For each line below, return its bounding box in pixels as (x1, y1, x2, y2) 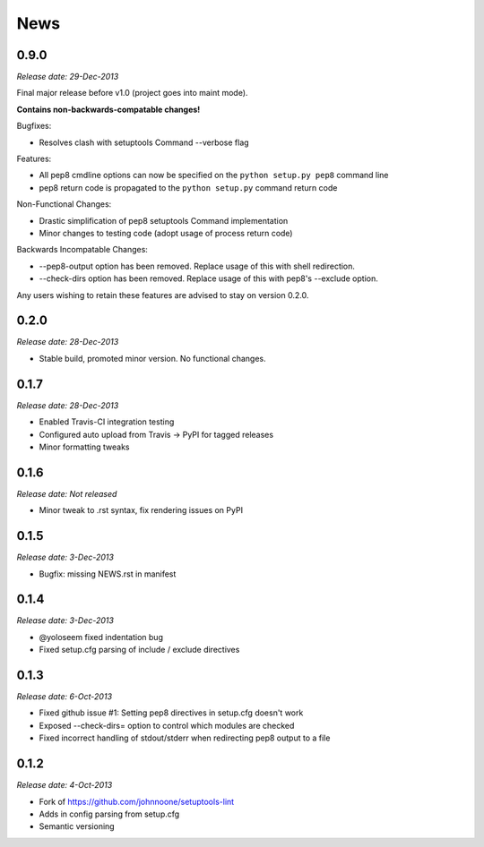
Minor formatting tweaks (39, 441, 130, 452)
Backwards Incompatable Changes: (16, 244, 148, 255)
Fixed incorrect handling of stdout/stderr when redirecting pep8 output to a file (39, 732, 331, 743)
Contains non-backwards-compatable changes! (16, 104, 201, 115)
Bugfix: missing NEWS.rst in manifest (39, 569, 177, 579)
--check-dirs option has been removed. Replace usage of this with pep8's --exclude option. (39, 273, 378, 284)
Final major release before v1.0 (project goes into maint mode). (16, 88, 248, 98)
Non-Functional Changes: (16, 199, 112, 210)
